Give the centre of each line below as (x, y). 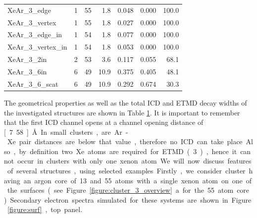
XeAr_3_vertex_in (37, 47)
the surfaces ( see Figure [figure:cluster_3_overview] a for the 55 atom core (128, 190)
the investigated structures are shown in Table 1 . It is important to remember (122, 112)
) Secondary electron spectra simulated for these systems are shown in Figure (128, 199)
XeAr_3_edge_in (35, 34)
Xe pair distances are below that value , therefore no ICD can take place (125, 141)
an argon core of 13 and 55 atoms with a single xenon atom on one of (138, 180)
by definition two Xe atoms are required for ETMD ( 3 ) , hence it (128, 151)
